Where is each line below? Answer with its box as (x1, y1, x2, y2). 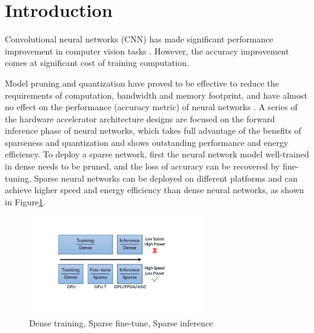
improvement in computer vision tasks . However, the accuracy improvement (5, 44, 289, 57)
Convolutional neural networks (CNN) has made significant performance (5, 33, 273, 45)
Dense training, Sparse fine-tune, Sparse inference (29, 317, 213, 329)
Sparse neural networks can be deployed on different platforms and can (34, 171, 298, 184)
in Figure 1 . (5, 195, 45, 208)
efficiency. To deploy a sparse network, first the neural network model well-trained (5, 148, 309, 160)
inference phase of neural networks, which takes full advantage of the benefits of (5, 124, 301, 137)
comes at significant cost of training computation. (5, 56, 189, 69)
